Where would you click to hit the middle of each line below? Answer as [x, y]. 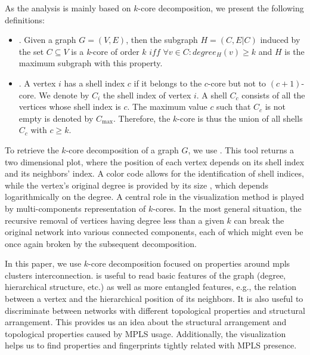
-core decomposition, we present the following [221, 8]
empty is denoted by [56, 118]
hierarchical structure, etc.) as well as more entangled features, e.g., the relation [151, 287]
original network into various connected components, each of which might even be [154, 232]
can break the [259, 220]
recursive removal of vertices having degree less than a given [114, 220]
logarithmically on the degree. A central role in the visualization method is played [154, 197]
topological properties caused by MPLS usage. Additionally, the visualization [145, 333]
